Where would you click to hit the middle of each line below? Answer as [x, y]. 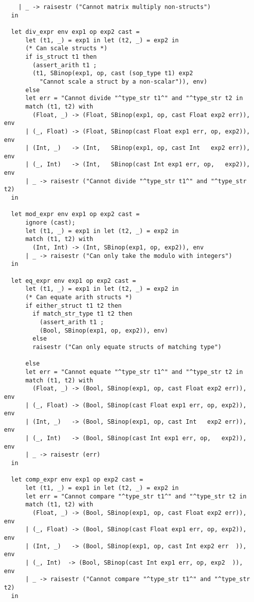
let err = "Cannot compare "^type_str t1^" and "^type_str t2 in [136, 496]
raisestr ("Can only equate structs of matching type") [127, 347]
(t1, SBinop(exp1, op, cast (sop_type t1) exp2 [113, 73]
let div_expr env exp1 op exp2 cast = [75, 32]
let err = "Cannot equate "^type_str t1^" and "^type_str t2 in [134, 372]
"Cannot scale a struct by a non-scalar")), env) [124, 81]
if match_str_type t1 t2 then [82, 314]
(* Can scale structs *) [66, 49]
